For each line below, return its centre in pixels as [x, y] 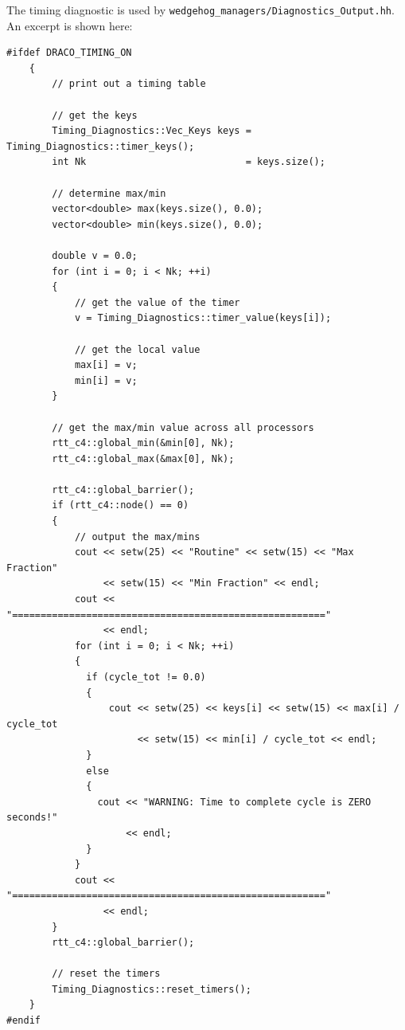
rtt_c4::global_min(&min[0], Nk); [143, 443]
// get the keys [95, 115]
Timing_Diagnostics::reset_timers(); [152, 989]
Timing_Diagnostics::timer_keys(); [101, 146]
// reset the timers [106, 974]
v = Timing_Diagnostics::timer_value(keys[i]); [203, 318]
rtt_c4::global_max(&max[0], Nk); [143, 458]
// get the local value [137, 349]
